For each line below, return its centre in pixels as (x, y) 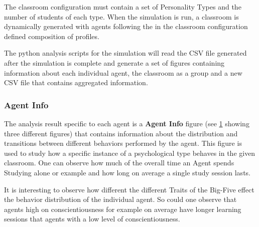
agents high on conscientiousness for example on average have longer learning (123, 209)
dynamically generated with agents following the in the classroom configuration (126, 26)
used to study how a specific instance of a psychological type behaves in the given (130, 153)
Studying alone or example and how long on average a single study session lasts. (127, 172)
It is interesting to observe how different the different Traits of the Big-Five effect (129, 189)
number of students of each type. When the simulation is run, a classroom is (121, 16)
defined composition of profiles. (52, 36)
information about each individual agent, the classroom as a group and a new (123, 72)
